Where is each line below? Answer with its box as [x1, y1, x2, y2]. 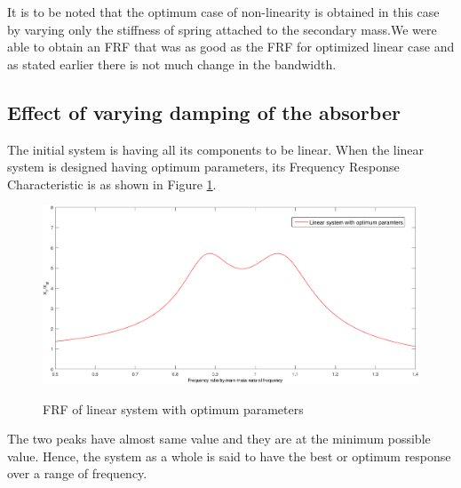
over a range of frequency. [7, 464, 147, 483]
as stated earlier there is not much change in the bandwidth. [7, 54, 337, 73]
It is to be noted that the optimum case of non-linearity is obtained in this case [7, 3, 440, 20]
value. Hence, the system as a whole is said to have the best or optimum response [7, 446, 451, 465]
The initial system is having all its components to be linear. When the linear [7, 140, 425, 158]
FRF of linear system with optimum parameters [43, 399, 304, 418]
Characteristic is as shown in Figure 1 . [7, 174, 217, 193]
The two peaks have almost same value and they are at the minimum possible [7, 429, 431, 448]
